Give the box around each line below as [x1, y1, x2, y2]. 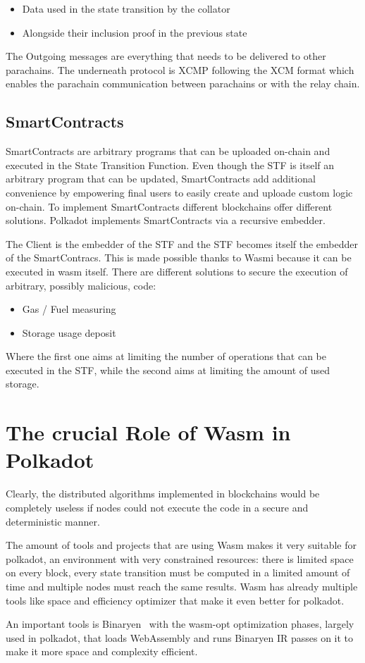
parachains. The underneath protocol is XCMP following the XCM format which [6, 62, 354, 77]
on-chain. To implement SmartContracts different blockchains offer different [6, 199, 333, 213]
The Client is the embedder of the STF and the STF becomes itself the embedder [6, 236, 358, 251]
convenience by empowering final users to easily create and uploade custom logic [6, 185, 353, 199]
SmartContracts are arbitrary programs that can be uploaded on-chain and [6, 144, 330, 159]
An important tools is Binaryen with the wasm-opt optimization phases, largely [6, 616, 354, 631]
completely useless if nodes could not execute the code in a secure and [6, 500, 309, 514]
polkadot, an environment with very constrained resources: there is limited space [6, 551, 354, 566]
